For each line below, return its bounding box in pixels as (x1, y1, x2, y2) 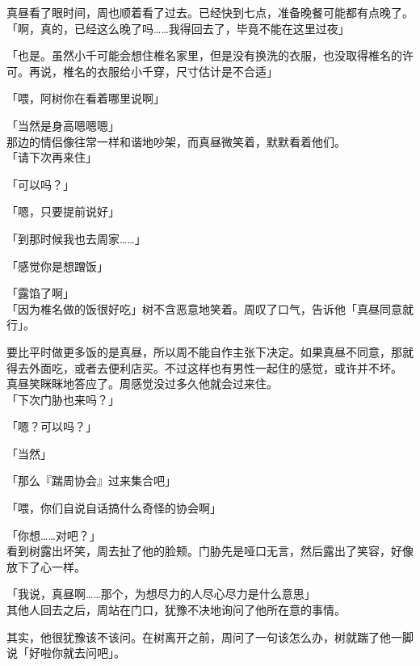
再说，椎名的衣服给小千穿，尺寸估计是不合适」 (28, 62, 278, 79)
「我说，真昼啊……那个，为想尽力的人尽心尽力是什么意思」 (6, 585, 316, 602)
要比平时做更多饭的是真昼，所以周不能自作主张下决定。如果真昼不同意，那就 (6, 343, 414, 360)
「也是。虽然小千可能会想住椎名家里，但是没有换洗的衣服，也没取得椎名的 (6, 47, 402, 64)
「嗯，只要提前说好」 (6, 203, 120, 220)
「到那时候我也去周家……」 (6, 230, 146, 247)
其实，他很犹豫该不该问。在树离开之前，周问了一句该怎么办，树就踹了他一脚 (6, 628, 414, 645)
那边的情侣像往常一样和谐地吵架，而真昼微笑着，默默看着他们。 (6, 133, 346, 150)
